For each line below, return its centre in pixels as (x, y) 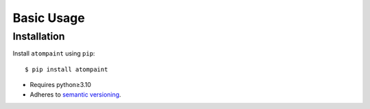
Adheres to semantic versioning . (75, 94)
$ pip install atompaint (66, 69)
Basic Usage (49, 18)
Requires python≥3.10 (61, 85)
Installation (39, 36)
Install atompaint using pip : (54, 53)
